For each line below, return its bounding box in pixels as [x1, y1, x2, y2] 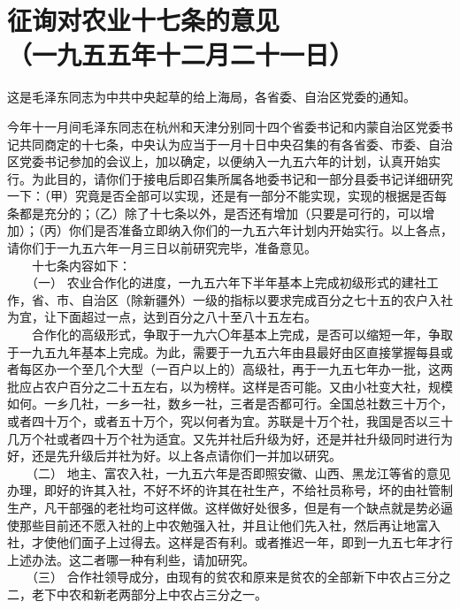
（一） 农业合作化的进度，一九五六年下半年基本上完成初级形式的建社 [31, 273, 426, 292]
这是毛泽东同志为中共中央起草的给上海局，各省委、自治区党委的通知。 [7, 88, 416, 106]
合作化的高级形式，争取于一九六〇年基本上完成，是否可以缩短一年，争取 [31, 325, 453, 344]
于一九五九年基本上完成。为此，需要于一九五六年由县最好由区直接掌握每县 [7, 342, 441, 361]
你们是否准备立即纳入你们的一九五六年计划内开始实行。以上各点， [68, 221, 453, 240]
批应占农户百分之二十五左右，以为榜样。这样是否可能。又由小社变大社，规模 [7, 377, 453, 395]
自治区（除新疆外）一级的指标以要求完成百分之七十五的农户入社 [80, 290, 453, 308]
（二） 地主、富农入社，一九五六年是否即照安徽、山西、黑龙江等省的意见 [31, 463, 451, 482]
